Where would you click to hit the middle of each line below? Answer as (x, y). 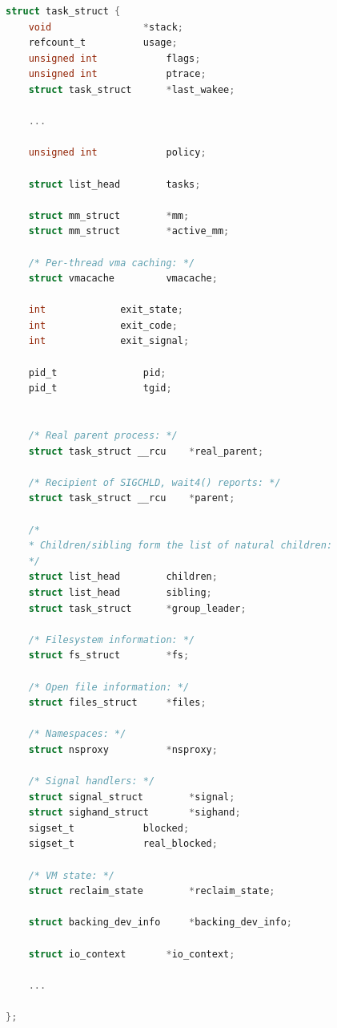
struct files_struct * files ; (117, 703)
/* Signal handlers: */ (92, 781)
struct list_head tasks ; (114, 184)
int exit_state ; (106, 310)
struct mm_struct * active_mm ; (129, 231)
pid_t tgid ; (100, 389)
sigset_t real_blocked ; (123, 844)
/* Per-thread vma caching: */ (112, 263)
